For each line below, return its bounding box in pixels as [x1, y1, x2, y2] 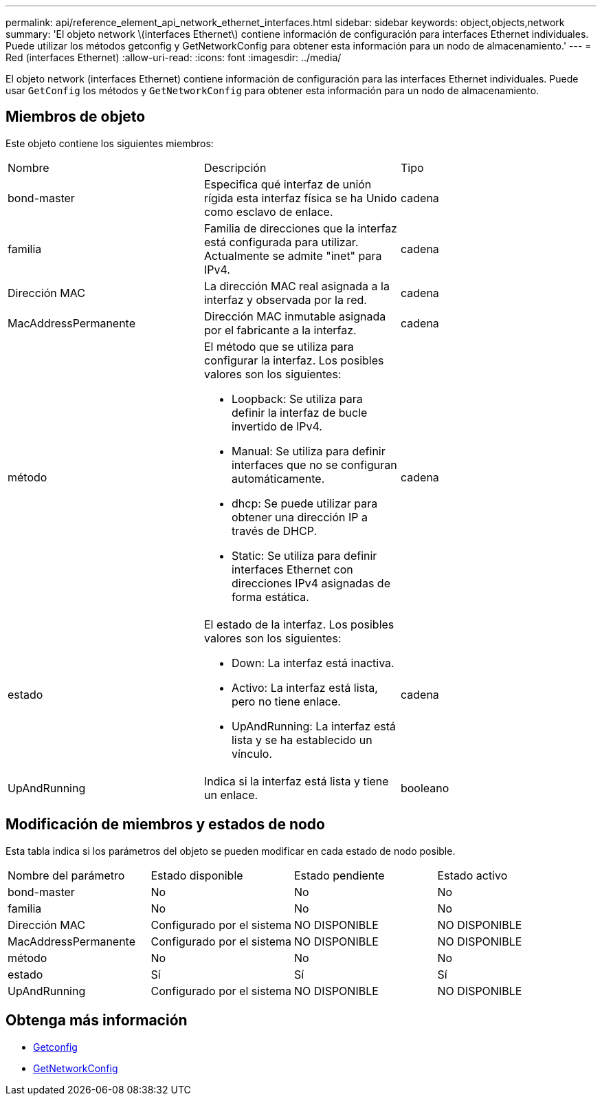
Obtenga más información [5, 1012, 188, 1029]
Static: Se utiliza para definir [231, 548, 377, 563]
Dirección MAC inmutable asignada [203, 309, 386, 323]
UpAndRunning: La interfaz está [231, 719, 396, 733]
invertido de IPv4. [231, 419, 322, 433]
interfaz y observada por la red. [203, 292, 367, 307]
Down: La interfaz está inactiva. [231, 655, 394, 670]
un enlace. [203, 787, 258, 802]
